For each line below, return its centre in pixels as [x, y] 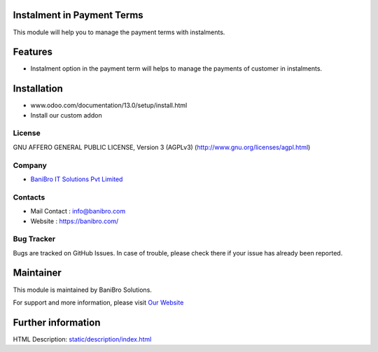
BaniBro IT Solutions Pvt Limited [77, 179]
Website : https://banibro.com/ [75, 221]
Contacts [29, 197]
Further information [57, 322]
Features [33, 52]
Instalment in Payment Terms [78, 15]
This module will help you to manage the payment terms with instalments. [119, 32]
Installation [38, 89]
